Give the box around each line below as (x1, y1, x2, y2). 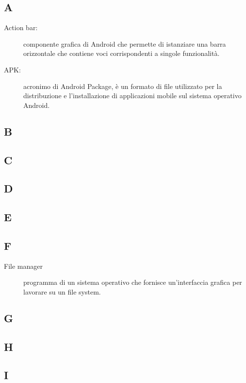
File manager (4, 261, 43, 271)
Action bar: (4, 22, 38, 33)
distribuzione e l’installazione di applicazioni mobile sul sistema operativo (23, 90, 242, 101)
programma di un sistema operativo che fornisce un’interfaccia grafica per (23, 277, 242, 287)
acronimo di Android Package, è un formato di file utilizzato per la (23, 81, 222, 91)
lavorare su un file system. (23, 286, 101, 296)
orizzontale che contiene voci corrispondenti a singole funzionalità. (23, 48, 220, 58)
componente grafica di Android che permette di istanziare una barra (23, 38, 226, 49)
